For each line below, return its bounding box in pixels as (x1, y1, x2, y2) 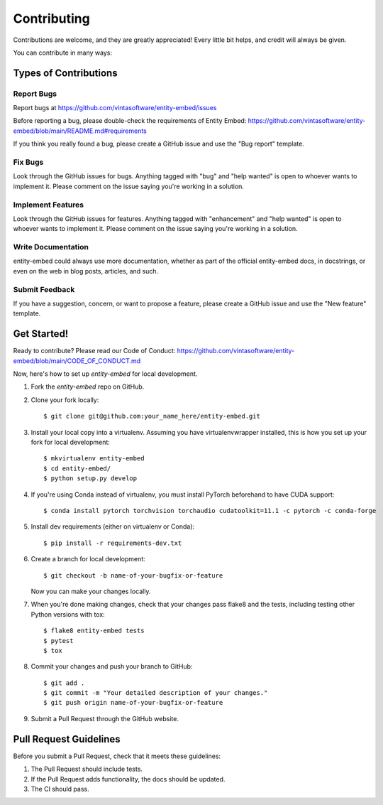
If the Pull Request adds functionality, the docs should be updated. (30, 774, 226, 783)
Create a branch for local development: (30, 555, 145, 563)
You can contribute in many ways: (13, 48, 113, 57)
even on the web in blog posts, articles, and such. (13, 266, 159, 275)
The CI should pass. (30, 784, 89, 793)
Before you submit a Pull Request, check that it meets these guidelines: (13, 752, 221, 760)
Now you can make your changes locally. (30, 587, 151, 595)
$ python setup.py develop (43, 475, 138, 482)
